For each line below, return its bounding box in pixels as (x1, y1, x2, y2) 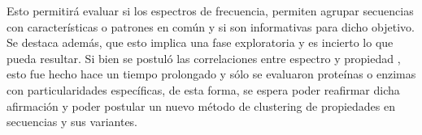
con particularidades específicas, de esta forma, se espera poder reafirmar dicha (7, 81, 400, 98)
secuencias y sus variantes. (7, 113, 137, 130)
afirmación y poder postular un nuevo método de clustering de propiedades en (7, 97, 396, 114)
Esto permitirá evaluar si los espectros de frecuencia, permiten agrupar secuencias (7, 2, 414, 19)
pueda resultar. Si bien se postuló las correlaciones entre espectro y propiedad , (7, 49, 401, 66)
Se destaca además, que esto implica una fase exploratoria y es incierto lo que (7, 34, 394, 51)
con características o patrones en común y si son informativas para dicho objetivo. (7, 18, 415, 35)
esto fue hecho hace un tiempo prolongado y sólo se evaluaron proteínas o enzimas (7, 65, 416, 82)
